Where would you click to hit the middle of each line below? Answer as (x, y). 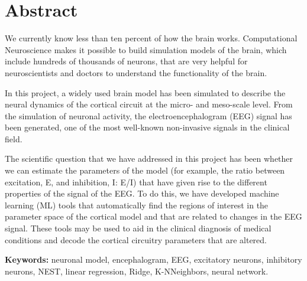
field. (14, 138)
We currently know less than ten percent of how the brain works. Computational (151, 38)
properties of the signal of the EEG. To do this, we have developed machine (142, 193)
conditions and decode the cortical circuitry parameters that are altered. (136, 239)
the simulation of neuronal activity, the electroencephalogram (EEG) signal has (148, 115)
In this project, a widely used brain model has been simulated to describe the (145, 92)
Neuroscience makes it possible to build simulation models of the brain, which (146, 49)
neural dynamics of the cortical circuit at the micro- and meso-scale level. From (149, 104)
